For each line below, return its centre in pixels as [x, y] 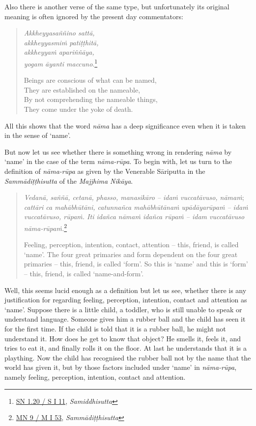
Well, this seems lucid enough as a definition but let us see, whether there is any [126, 290]
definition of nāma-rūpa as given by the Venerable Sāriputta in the [105, 171]
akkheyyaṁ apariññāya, [59, 52]
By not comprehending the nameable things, [91, 99]
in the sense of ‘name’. [38, 135]
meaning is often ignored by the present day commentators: [94, 16]
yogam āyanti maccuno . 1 [61, 63]
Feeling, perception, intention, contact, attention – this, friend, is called [131, 245]
